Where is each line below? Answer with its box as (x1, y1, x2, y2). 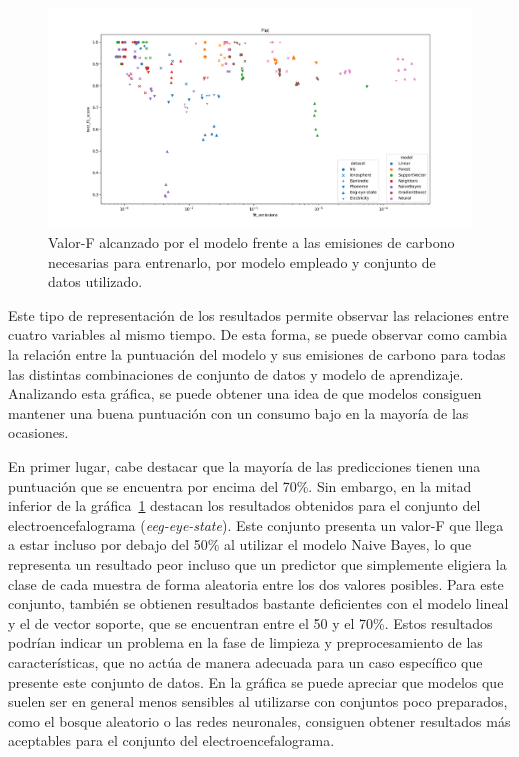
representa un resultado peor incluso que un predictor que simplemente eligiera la (8, 553, 507, 574)
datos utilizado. (48, 271, 143, 292)
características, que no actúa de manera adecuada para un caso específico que (8, 651, 483, 672)
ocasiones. (8, 422, 69, 443)
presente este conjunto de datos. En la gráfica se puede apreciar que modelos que (8, 671, 504, 692)
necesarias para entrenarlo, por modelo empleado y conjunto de (48, 251, 436, 272)
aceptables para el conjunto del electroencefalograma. (8, 730, 335, 751)
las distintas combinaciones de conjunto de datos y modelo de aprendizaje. (8, 363, 464, 384)
